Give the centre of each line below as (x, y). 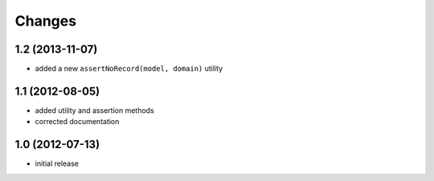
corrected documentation (77, 122)
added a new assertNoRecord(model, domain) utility (129, 69)
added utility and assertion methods (94, 110)
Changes (45, 21)
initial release (57, 163)
